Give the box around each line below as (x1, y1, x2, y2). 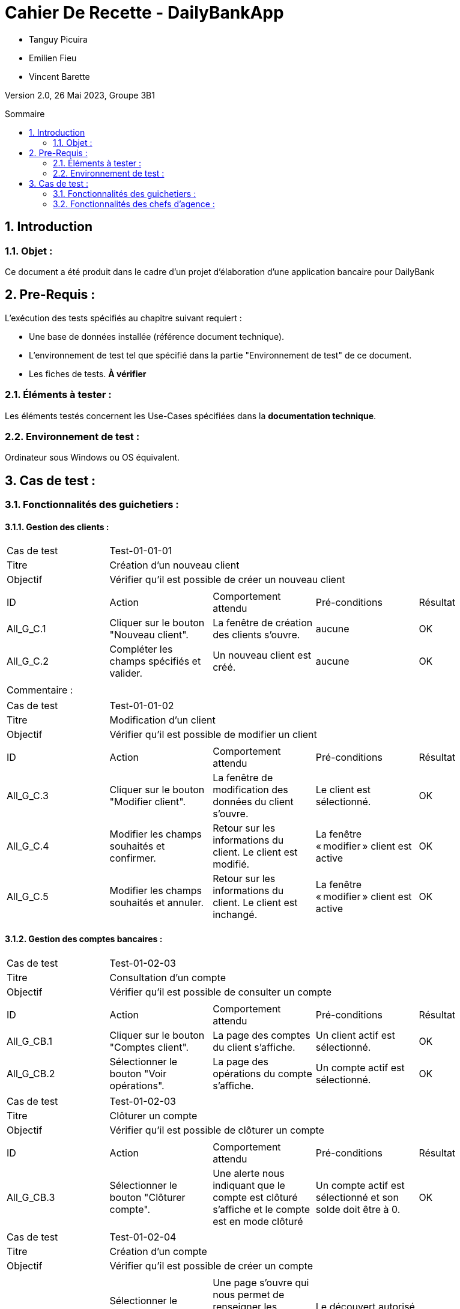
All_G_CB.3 (7, 1191, 55, 1203)
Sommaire (5, 108, 45, 119)
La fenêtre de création (213, 617, 313, 629)
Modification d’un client (109, 714, 216, 727)
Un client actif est (315, 1029, 395, 1041)
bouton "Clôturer (109, 1191, 186, 1203)
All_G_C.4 (7, 840, 49, 853)
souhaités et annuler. (109, 896, 204, 909)
